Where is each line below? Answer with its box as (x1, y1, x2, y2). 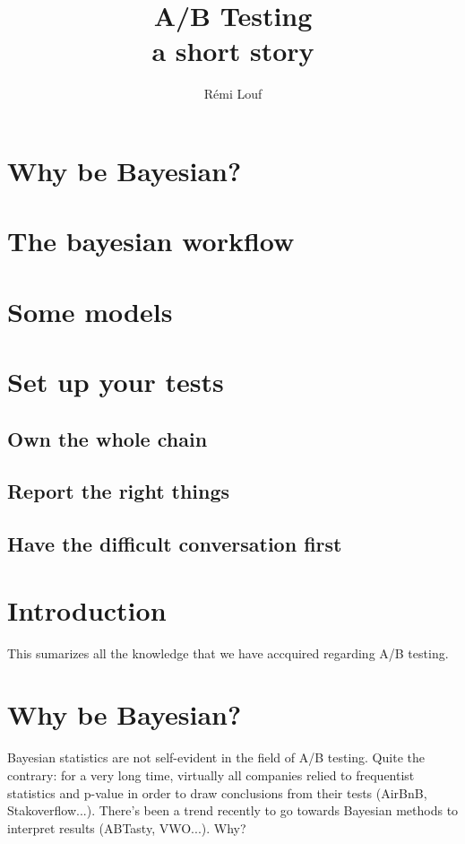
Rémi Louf (203, 84, 263, 103)
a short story (151, 32, 314, 69)
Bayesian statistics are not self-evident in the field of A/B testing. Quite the (7, 748, 425, 767)
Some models (7, 292, 173, 329)
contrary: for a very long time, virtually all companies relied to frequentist (7, 766, 415, 784)
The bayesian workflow (7, 222, 295, 259)
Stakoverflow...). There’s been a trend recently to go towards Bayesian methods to (7, 801, 459, 820)
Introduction (7, 591, 167, 628)
